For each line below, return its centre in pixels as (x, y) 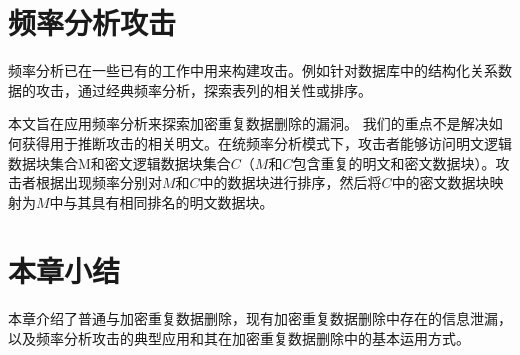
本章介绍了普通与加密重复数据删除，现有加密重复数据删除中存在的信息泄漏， (260, 318)
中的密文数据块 (440, 182)
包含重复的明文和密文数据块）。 (394, 162)
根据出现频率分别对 (98, 182)
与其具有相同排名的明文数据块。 (168, 201)
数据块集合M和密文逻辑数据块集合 (119, 162)
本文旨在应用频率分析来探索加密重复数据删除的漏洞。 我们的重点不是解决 (248, 123)
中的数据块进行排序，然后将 (290, 182)
